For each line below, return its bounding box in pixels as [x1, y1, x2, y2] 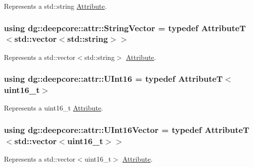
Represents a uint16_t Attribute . [4, 103, 104, 113]
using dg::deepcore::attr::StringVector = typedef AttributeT [4, 21, 246, 34]
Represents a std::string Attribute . [4, 1, 107, 11]
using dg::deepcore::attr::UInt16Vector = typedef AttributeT [4, 123, 250, 135]
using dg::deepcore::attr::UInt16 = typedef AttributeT [4, 73, 223, 85]
